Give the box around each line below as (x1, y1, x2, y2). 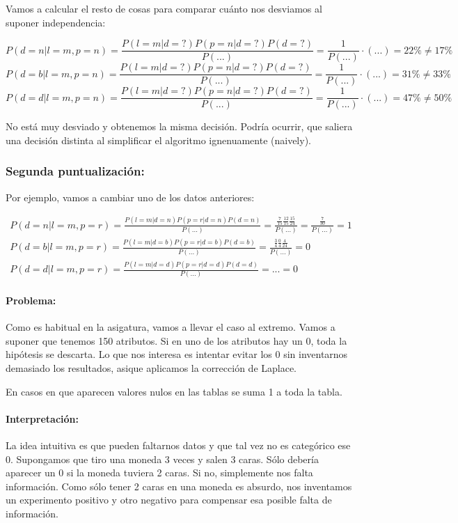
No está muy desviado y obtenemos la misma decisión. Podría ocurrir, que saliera (6, 119, 353, 134)
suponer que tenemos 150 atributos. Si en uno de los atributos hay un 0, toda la (6, 333, 347, 348)
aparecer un (6, 465, 56, 480)
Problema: (6, 292, 56, 307)
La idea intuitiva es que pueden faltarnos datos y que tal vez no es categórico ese (6, 437, 351, 452)
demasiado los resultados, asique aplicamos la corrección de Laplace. (6, 360, 297, 375)
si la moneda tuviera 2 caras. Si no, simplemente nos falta (66, 465, 313, 480)
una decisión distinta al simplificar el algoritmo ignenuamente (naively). (6, 132, 311, 147)
